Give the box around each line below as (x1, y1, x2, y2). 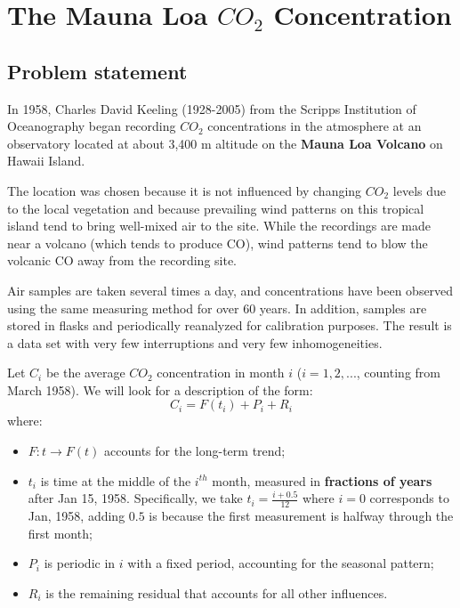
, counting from (356, 363, 440, 382)
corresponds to (369, 489, 449, 507)
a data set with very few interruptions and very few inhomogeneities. (7, 333, 383, 352)
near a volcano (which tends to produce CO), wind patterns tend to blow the (7, 233, 428, 252)
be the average (45, 363, 125, 382)
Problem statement (7, 57, 188, 85)
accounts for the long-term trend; (104, 442, 286, 460)
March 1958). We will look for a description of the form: (7, 380, 313, 399)
